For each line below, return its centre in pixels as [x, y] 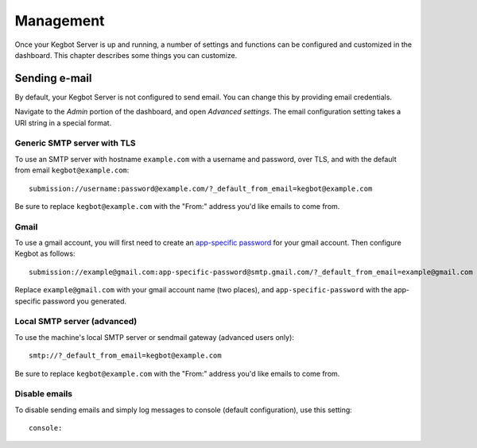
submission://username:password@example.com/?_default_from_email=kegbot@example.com [201, 188]
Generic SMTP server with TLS [75, 143]
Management [60, 21]
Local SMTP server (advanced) [76, 322]
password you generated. [85, 301]
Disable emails [44, 394]
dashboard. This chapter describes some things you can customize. [126, 55]
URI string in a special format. [63, 122]
